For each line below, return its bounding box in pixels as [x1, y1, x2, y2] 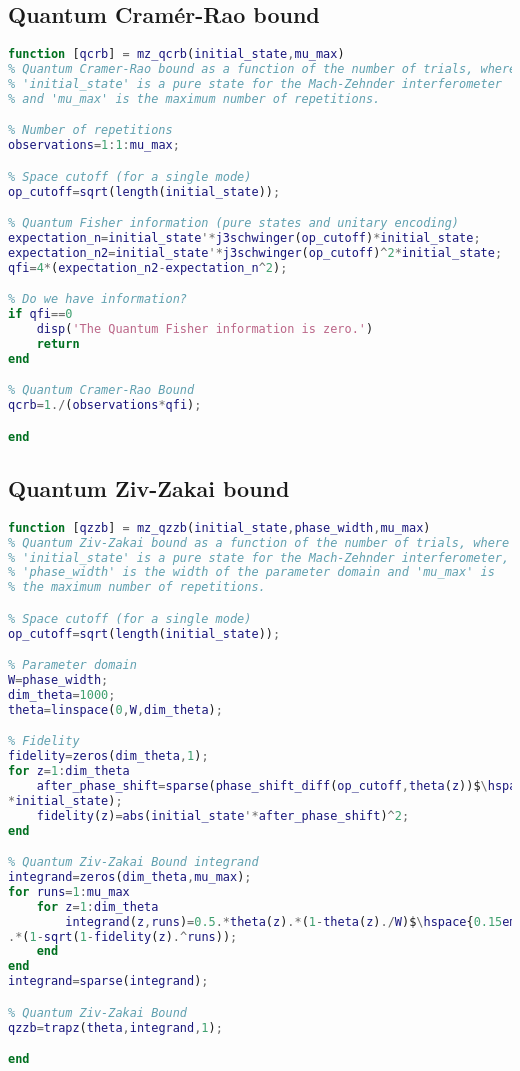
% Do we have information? [8, 292, 187, 307]
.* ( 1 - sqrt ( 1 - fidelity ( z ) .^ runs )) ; [8, 929, 238, 944]
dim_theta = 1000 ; [8, 688, 116, 703]
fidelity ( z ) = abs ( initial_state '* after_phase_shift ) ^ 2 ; [36, 808, 410, 823]
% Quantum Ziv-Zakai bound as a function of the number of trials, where [8, 535, 510, 550]
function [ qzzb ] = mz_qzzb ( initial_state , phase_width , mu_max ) [8, 520, 431, 535]
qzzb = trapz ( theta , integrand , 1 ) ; [8, 1020, 223, 1035]
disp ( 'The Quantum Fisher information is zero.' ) [36, 322, 374, 337]
